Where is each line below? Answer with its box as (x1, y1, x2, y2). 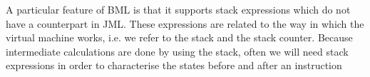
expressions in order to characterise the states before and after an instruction (6, 58, 342, 73)
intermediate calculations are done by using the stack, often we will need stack (6, 43, 349, 58)
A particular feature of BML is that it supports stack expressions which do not (6, 2, 351, 16)
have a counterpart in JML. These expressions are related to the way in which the (6, 16, 364, 31)
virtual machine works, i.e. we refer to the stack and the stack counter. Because (6, 30, 353, 45)
